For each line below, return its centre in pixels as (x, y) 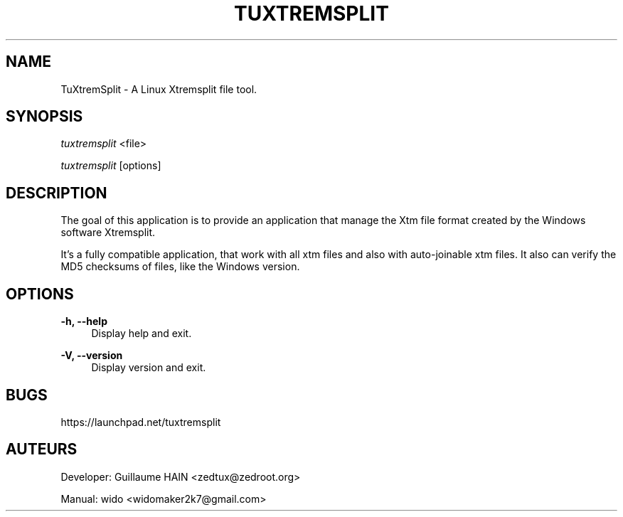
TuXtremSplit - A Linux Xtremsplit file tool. (159, 89)
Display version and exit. (149, 368)
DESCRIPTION (57, 193)
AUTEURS (42, 449)
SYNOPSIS (44, 117)
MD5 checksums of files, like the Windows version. (180, 267)
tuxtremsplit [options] (111, 166)
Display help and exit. (142, 334)
